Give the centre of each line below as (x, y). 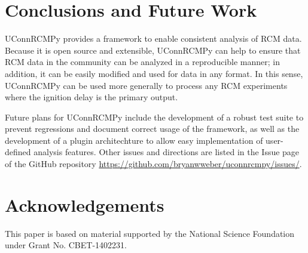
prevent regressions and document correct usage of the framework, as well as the (152, 129)
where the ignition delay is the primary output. (92, 97)
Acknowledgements (85, 204)
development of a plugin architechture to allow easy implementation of (134, 140)
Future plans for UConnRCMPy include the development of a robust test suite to (154, 117)
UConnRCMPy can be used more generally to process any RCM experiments (146, 85)
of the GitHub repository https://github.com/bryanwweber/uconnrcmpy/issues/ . (153, 164)
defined (18, 152)
